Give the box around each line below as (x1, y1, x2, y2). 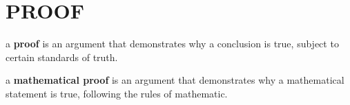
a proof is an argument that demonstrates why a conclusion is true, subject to (6, 36, 339, 51)
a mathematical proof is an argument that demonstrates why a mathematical (6, 73, 344, 87)
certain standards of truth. (6, 49, 118, 64)
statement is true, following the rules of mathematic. (6, 86, 228, 100)
